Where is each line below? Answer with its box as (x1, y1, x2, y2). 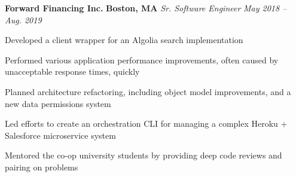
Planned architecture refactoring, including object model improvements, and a (5, 85, 291, 97)
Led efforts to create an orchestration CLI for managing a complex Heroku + (5, 117, 288, 130)
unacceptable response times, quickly (5, 65, 140, 78)
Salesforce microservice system (5, 129, 116, 141)
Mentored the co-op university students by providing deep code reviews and (5, 149, 282, 161)
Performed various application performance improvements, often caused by (5, 53, 279, 66)
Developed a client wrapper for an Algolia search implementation (5, 33, 243, 46)
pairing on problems (5, 160, 78, 173)
